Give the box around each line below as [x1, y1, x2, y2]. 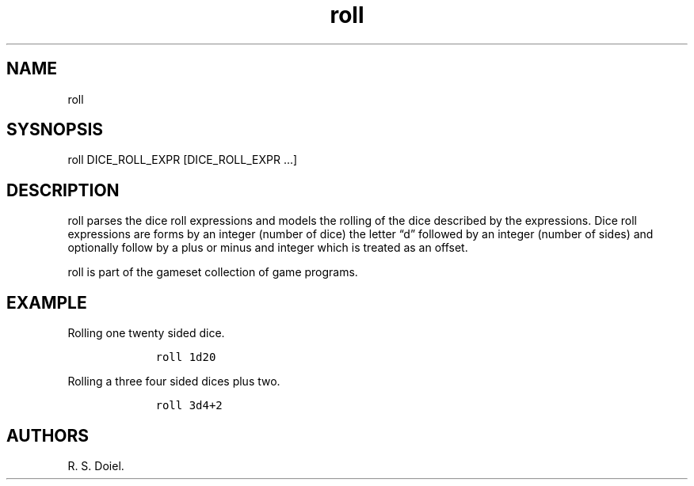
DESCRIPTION [6, 180, 120, 200]
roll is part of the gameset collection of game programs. [67, 265, 358, 279]
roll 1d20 [155, 351, 216, 364]
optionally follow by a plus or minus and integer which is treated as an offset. [67, 241, 468, 255]
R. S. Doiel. [67, 458, 124, 473]
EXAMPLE [6, 292, 87, 313]
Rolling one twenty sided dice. [67, 326, 225, 340]
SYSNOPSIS [6, 120, 104, 140]
